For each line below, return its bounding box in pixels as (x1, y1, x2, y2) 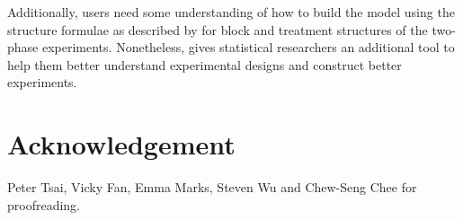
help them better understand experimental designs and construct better (7, 55, 402, 74)
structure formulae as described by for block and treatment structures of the (7, 20, 428, 39)
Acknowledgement (7, 126, 236, 163)
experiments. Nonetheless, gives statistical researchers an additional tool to (41, 38, 455, 57)
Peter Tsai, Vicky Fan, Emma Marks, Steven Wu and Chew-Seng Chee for (7, 178, 417, 197)
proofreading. (7, 195, 81, 214)
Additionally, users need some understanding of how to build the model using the (7, 3, 455, 21)
